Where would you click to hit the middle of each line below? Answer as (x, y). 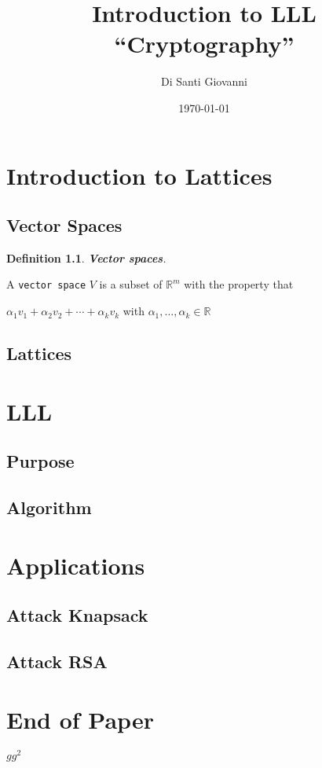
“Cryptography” (204, 44)
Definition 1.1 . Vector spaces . (86, 257)
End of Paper (80, 719)
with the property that (239, 284)
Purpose (40, 461)
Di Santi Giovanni (204, 81)
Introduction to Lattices (139, 175)
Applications (76, 565)
